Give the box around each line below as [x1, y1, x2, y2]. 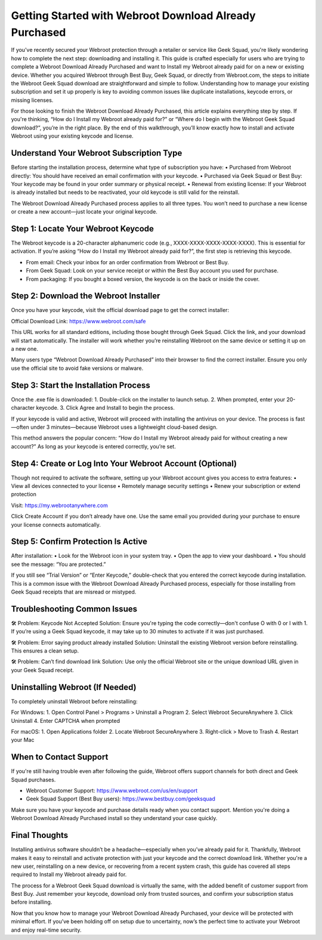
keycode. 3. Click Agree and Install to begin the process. [36, 404, 175, 412]
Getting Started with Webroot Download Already [11, 9, 256, 22]
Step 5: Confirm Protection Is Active [11, 537, 148, 547]
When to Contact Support [11, 752, 109, 762]
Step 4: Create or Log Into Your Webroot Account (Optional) [11, 458, 237, 468]
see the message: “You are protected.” [11, 561, 106, 568]
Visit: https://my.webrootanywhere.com [11, 502, 109, 509]
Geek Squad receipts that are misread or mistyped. [11, 588, 137, 596]
